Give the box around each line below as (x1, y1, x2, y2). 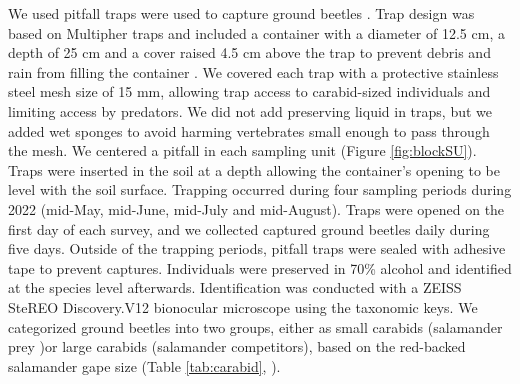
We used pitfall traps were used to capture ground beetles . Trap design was (8, 3, 475, 23)
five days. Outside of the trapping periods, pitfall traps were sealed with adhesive (8, 238, 506, 259)
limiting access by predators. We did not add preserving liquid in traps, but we (8, 100, 493, 121)
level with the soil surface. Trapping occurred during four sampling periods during (8, 179, 512, 200)
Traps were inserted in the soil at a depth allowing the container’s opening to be (8, 159, 501, 180)
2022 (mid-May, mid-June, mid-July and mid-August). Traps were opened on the (8, 198, 505, 219)
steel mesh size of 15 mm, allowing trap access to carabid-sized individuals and (8, 81, 491, 102)
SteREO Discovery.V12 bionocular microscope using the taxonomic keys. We (8, 296, 478, 317)
